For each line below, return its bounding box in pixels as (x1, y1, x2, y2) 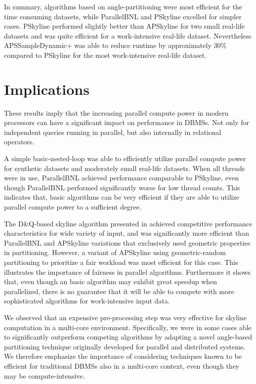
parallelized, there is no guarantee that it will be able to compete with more (4, 286, 234, 296)
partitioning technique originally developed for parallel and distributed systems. (4, 341, 246, 351)
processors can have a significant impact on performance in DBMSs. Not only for (4, 117, 250, 128)
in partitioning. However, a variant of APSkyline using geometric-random (4, 247, 226, 257)
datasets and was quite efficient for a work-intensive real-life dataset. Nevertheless (4, 30, 252, 41)
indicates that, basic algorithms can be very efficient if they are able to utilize (4, 192, 239, 202)
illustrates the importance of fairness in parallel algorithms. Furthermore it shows (4, 266, 251, 277)
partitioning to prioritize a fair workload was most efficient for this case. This (4, 257, 238, 267)
